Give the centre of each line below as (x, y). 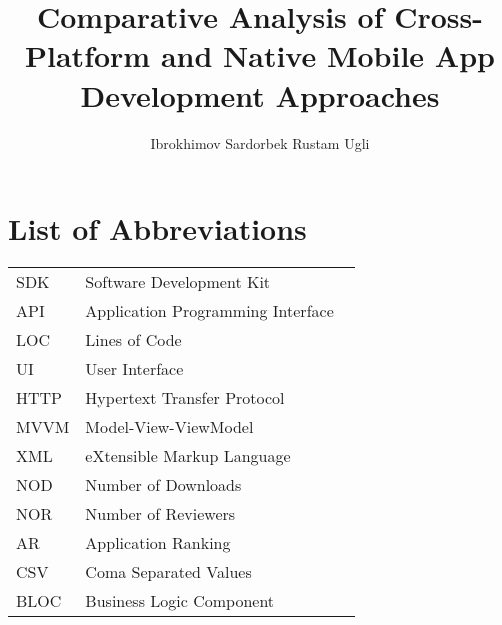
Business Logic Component (180, 601)
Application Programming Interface (209, 311)
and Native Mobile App (327, 55)
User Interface (134, 369)
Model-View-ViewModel (169, 427)
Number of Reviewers (160, 514)
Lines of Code (133, 340)
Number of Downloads (163, 485)
